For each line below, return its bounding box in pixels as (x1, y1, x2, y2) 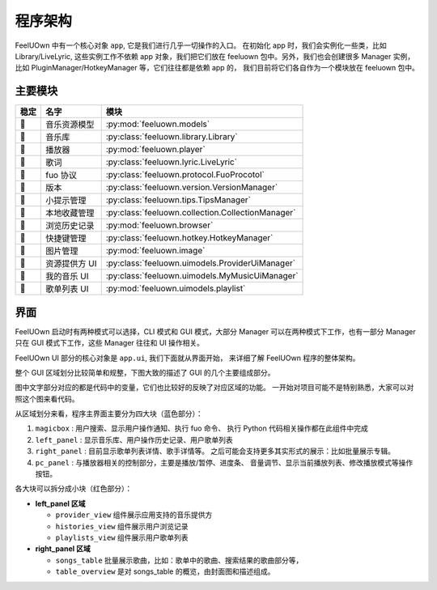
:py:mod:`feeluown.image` (105, 245, 206, 257)
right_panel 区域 (35, 544, 91, 554)
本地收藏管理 (45, 207, 95, 219)
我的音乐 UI (45, 271, 89, 282)
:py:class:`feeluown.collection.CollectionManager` (105, 207, 296, 219)
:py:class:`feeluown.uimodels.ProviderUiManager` (105, 257, 295, 269)
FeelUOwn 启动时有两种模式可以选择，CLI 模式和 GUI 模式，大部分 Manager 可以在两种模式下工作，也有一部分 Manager (15, 326, 416, 336)
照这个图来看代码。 (15, 393, 79, 404)
